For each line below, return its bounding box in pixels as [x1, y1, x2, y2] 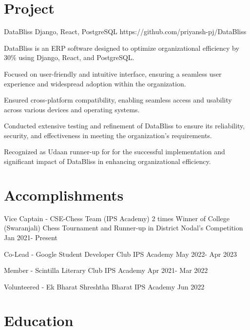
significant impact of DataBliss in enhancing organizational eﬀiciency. [4, 156, 211, 166]
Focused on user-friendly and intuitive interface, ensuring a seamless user [4, 68, 222, 79]
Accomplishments [4, 185, 124, 205]
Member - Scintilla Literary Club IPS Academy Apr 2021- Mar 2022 [4, 265, 208, 275]
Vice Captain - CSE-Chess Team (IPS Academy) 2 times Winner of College [4, 213, 230, 223]
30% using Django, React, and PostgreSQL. [4, 52, 135, 62]
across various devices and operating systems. [4, 104, 140, 114]
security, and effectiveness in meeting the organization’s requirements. [4, 130, 212, 140]
